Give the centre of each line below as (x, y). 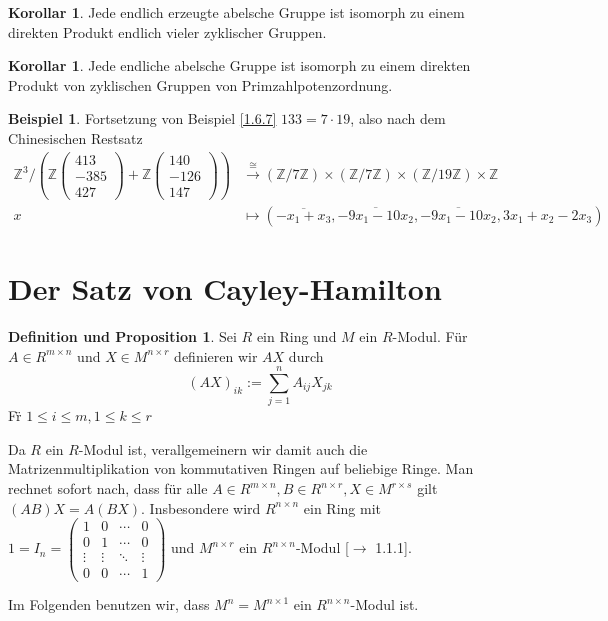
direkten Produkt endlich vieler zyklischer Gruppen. (167, 31)
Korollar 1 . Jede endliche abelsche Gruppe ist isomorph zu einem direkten (239, 65)
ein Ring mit (342, 507)
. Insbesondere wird (201, 507)
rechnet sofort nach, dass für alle (108, 488)
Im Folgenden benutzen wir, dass (109, 604)
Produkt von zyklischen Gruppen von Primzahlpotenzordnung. (200, 84)
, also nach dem (398, 118)
